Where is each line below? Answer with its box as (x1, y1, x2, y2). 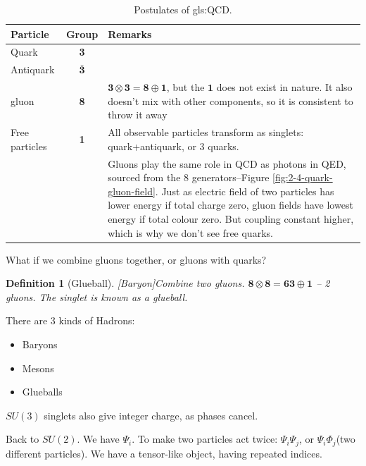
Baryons (22, 337, 58, 352)
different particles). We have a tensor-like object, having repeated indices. (6, 446, 322, 460)
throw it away (108, 107, 168, 122)
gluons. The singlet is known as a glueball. (6, 289, 188, 304)
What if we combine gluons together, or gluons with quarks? (6, 252, 267, 266)
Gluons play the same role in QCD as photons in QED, (108, 156, 346, 171)
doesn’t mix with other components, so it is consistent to (108, 93, 353, 108)
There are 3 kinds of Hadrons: (6, 313, 135, 328)
